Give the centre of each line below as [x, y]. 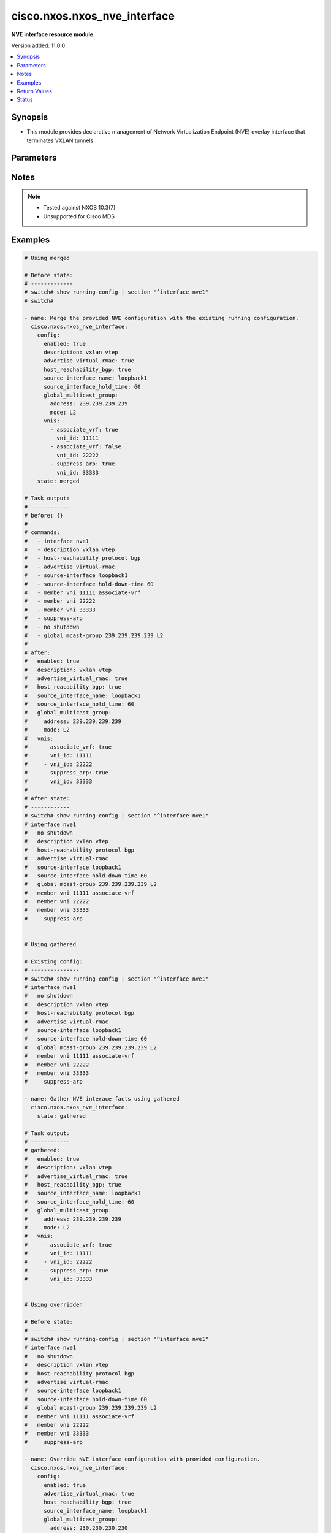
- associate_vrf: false [86, 447]
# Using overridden [53, 1305]
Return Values [34, 91]
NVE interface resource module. [53, 34]
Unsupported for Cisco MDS [79, 216]
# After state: [47, 798]
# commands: [42, 533]
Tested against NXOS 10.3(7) [79, 208]
